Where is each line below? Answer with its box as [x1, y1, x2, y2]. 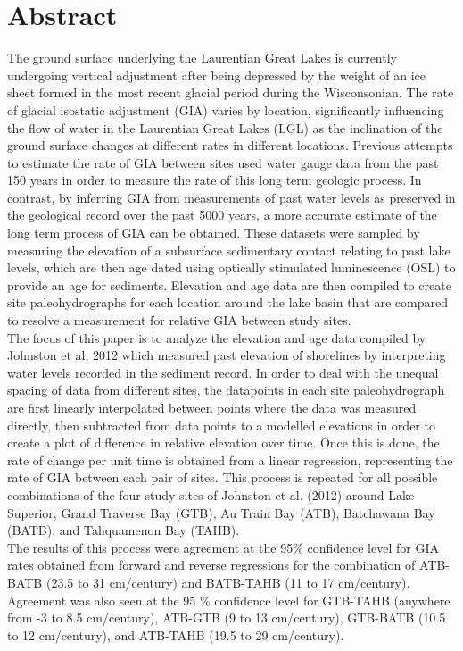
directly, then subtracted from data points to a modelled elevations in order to [7, 415, 435, 434]
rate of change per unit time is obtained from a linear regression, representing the [7, 450, 453, 469]
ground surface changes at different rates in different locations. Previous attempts [7, 136, 453, 154]
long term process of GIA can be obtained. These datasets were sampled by [7, 223, 420, 242]
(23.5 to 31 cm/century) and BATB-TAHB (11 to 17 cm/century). [45, 572, 410, 591]
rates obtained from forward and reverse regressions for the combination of [7, 555, 416, 574]
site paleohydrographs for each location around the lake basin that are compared [7, 293, 448, 312]
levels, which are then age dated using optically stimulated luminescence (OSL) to [7, 258, 456, 277]
